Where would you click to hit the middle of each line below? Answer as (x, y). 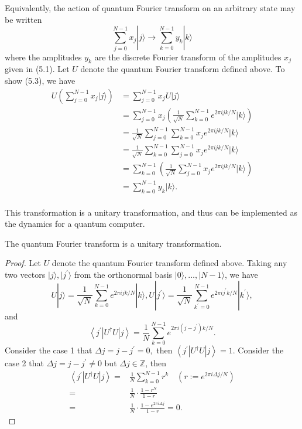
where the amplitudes (43, 57)
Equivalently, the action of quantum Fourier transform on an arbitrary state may (150, 8)
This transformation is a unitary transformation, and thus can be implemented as (151, 212)
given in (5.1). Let (37, 69)
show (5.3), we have (40, 80)
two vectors (25, 274)
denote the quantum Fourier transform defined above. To (183, 69)
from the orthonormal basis (123, 274)
